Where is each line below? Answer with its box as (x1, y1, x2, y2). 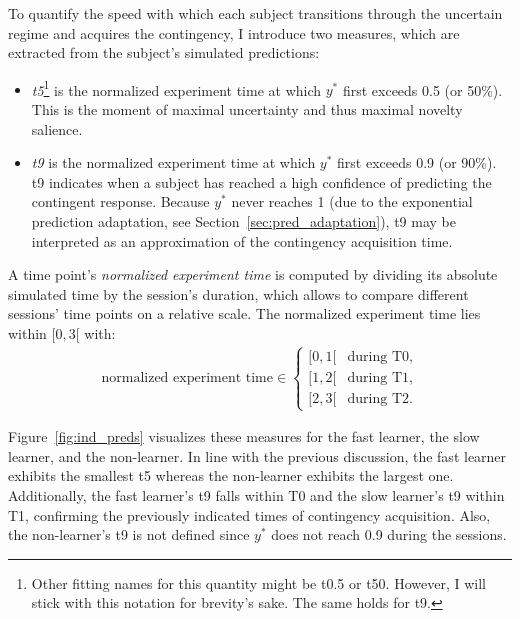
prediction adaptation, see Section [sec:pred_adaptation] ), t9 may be (31, 211, 456, 231)
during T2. (347, 391, 413, 406)
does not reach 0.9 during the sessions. (271, 524, 507, 545)
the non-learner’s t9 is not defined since (8, 524, 250, 545)
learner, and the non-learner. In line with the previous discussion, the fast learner (8, 445, 507, 466)
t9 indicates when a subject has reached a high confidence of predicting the (31, 171, 492, 192)
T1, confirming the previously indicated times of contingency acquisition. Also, (8, 504, 491, 525)
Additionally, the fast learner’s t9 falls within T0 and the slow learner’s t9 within (8, 484, 505, 505)
